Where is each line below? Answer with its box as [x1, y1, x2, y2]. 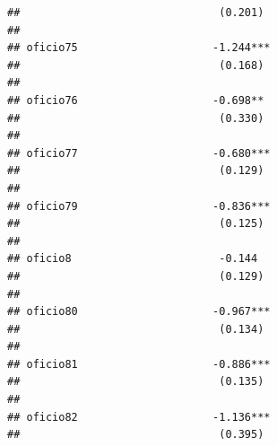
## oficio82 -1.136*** [7, 410, 271, 424]
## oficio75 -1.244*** [7, 41, 271, 55]
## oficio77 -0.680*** [7, 146, 271, 160]
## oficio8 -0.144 [7, 252, 258, 266]
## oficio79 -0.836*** [7, 199, 271, 213]
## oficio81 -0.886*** [7, 357, 271, 371]
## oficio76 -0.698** [7, 93, 264, 107]
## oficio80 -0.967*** [7, 305, 271, 319]
